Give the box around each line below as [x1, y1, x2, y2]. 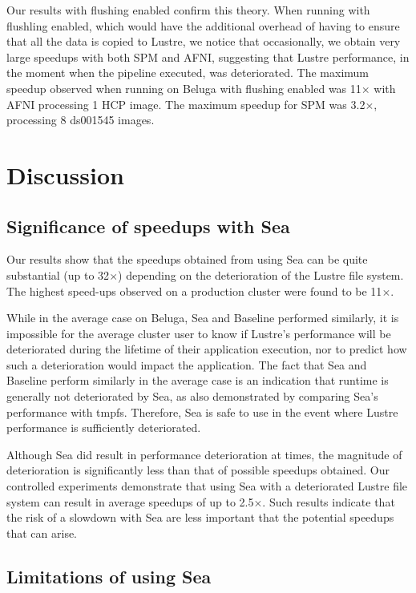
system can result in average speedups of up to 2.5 [6, 493, 254, 510]
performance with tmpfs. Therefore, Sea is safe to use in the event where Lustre [6, 403, 398, 420]
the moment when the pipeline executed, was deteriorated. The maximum [6, 64, 370, 81]
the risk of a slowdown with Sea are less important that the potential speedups [6, 509, 394, 526]
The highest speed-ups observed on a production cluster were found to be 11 [6, 282, 382, 299]
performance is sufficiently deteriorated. [6, 419, 201, 436]
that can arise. [6, 524, 78, 541]
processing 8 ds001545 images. [6, 111, 155, 128]
